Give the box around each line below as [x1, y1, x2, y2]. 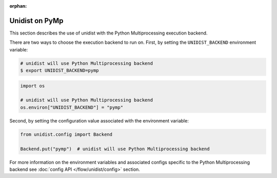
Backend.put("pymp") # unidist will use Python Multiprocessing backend [20, 146, 210, 152]
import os [20, 83, 45, 88]
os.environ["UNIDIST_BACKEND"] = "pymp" [20, 104, 123, 110]
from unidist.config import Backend [20, 131, 113, 137]
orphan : [9, 3, 27, 9]
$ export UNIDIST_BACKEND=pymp [20, 67, 100, 74]
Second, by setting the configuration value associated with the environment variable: [9, 117, 189, 123]
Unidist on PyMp [9, 16, 64, 25]
